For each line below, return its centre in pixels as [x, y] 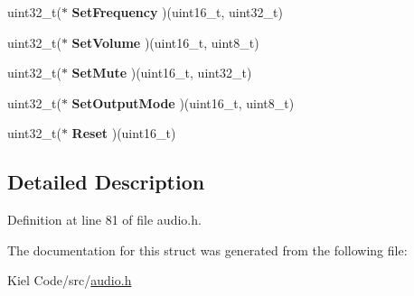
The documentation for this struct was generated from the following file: [207, 250]
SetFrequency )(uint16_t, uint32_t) [177, 12]
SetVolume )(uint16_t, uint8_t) [165, 42]
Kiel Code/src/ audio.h [70, 280]
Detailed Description [106, 182]
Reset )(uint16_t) [124, 133]
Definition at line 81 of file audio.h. [104, 220]
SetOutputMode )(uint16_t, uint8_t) [183, 102]
